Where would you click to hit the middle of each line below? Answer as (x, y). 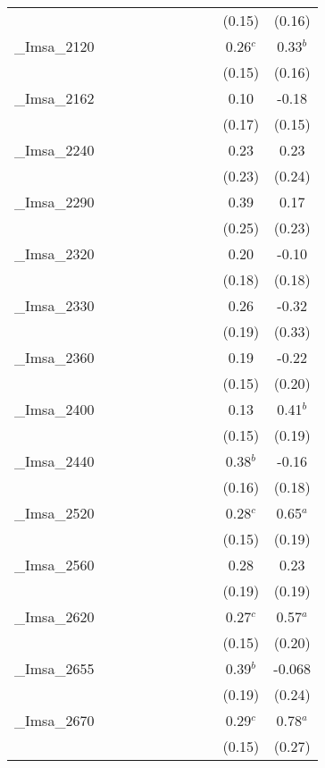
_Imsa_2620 (54, 616)
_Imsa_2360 (54, 357)
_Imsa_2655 (54, 668)
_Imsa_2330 (54, 305)
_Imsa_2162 (54, 98)
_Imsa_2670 (54, 720)
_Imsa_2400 (54, 409)
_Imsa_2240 (54, 150)
